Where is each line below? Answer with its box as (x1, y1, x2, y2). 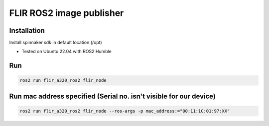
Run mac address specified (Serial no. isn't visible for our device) (9, 92, 216, 100)
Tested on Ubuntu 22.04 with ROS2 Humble (21, 49, 112, 55)
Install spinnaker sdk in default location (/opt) (9, 40, 102, 46)
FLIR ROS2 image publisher (9, 7, 124, 18)
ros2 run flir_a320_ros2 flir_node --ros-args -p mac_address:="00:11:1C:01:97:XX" (19, 108, 230, 114)
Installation (9, 26, 45, 35)
